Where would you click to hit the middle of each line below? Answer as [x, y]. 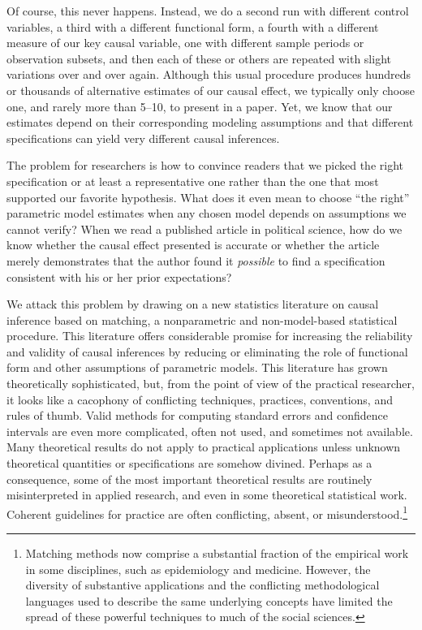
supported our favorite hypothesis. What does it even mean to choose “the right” [208, 197]
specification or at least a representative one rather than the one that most [193, 181]
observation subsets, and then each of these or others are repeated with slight [199, 58]
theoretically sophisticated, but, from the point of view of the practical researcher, [211, 384]
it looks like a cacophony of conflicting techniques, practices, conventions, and [200, 399]
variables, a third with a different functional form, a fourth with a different [193, 26]
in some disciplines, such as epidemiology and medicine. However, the [198, 569]
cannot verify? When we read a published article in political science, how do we [205, 229]
